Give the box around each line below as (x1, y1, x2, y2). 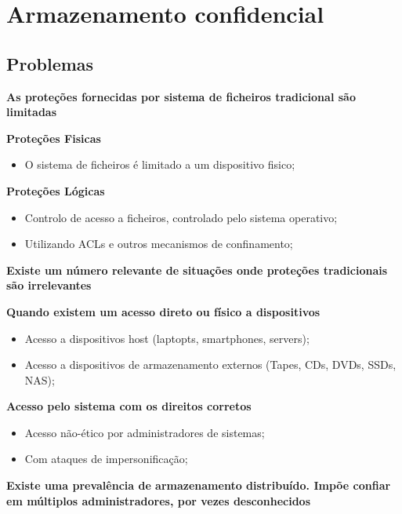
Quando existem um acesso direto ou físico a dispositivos (6, 303, 321, 319)
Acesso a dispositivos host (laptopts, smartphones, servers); (24, 330, 310, 346)
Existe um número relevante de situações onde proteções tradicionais (6, 261, 388, 278)
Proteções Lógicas (6, 182, 105, 199)
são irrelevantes (6, 277, 92, 293)
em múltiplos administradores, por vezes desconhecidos (6, 492, 311, 509)
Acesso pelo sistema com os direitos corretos (6, 398, 252, 414)
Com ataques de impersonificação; (24, 450, 188, 467)
